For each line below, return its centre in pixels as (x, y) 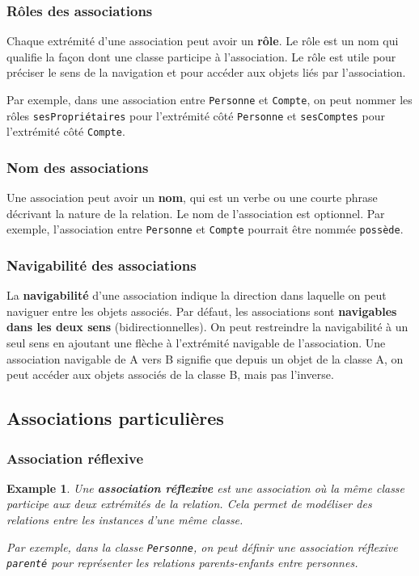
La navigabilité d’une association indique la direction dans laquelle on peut (197, 295)
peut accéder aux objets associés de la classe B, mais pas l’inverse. (170, 374)
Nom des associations (78, 167)
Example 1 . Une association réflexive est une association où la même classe (206, 488)
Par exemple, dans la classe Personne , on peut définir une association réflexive (202, 547)
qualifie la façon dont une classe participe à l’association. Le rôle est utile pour (201, 56)
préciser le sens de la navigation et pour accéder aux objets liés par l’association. (206, 72)
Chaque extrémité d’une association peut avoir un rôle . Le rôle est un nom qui (203, 41)
